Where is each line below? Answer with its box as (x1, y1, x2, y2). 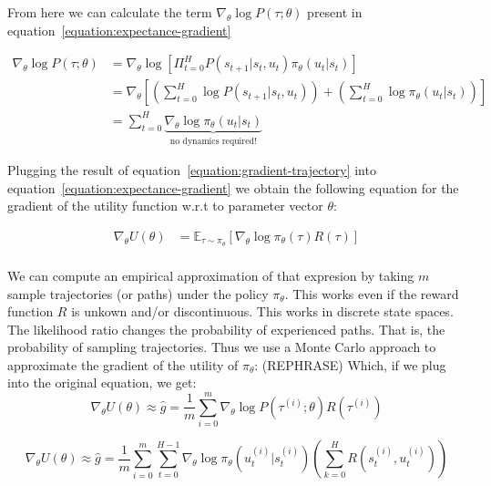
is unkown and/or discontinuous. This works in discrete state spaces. (71, 302, 454, 321)
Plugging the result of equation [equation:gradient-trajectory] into (7, 160, 376, 180)
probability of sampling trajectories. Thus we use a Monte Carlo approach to (7, 337, 436, 357)
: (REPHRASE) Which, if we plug (254, 355, 446, 374)
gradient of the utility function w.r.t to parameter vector (7, 196, 323, 215)
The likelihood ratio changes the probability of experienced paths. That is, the (7, 319, 445, 338)
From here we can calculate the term (7, 3, 212, 21)
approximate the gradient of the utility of (7, 355, 239, 374)
